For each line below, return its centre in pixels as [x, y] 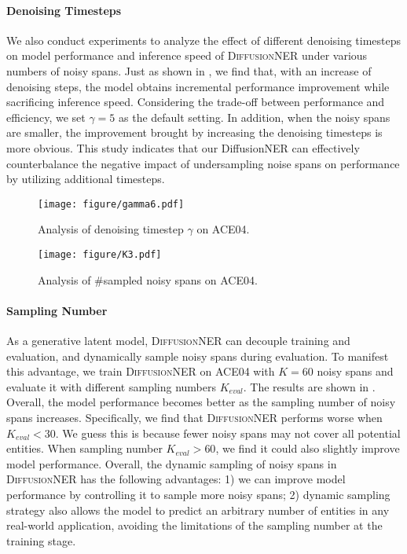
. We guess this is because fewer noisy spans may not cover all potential [228, 433]
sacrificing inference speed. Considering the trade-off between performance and [196, 102]
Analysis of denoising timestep [111, 229]
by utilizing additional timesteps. [86, 179]
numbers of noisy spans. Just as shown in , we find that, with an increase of [189, 70]
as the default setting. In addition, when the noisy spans [255, 117]
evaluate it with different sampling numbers [112, 386]
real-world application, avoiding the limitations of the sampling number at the [194, 525]
